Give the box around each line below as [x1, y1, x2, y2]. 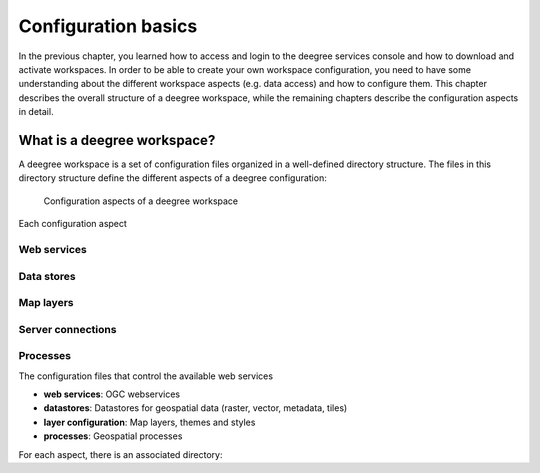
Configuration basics [18, 15, 198, 37]
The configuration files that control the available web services [18, 370, 274, 382]
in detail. [18, 106, 54, 118]
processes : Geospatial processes [43, 430, 183, 442]
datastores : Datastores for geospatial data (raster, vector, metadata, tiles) [43, 402, 348, 414]
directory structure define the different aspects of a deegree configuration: [18, 172, 327, 184]
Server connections [18, 322, 117, 336]
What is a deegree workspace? [18, 131, 216, 149]
